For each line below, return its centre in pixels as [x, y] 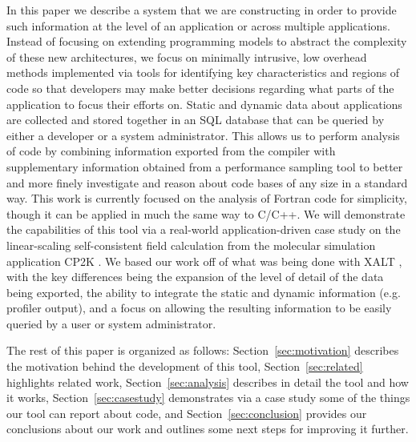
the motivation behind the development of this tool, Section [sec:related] [185, 366]
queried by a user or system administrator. [111, 323]
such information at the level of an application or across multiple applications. [198, 25]
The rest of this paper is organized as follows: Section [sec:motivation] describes [203, 350]
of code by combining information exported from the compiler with [171, 151]
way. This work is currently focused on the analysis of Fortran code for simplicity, [207, 198]
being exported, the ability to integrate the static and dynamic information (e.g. [204, 292]
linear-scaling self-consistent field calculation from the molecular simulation [191, 245]
